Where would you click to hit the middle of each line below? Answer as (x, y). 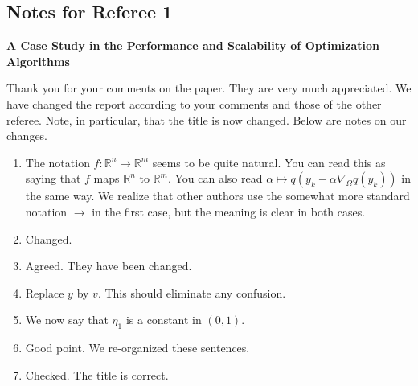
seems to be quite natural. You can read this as (269, 162)
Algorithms (38, 61)
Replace (45, 292)
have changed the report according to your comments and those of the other (194, 103)
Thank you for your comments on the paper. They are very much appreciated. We (209, 88)
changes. (27, 136)
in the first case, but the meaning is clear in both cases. (229, 211)
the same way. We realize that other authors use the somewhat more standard (217, 196)
